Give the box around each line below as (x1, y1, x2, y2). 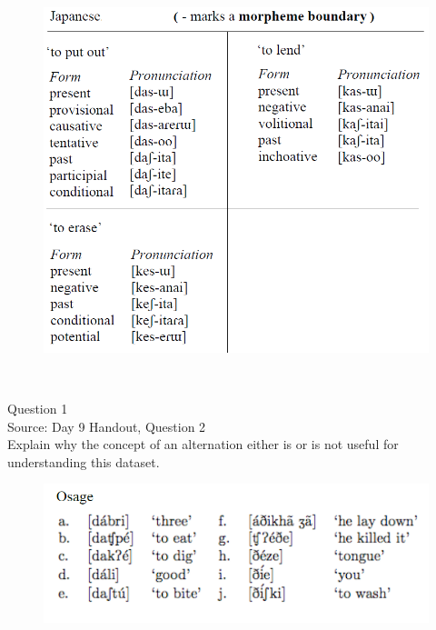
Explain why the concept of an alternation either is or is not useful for (7, 435, 399, 454)
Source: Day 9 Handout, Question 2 (7, 416, 206, 435)
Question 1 (7, 398, 68, 417)
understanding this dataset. (7, 452, 160, 471)
